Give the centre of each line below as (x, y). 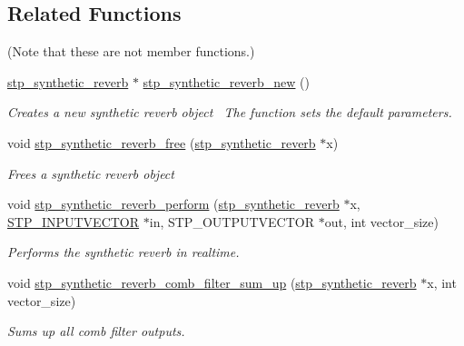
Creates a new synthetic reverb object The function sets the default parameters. (230, 112)
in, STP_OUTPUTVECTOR (232, 221)
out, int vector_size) (381, 221)
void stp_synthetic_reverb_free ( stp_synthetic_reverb (162, 142)
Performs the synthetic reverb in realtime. (123, 252)
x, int (442, 282)
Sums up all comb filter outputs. (96, 331)
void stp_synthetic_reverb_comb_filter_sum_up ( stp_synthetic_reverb (212, 282)
